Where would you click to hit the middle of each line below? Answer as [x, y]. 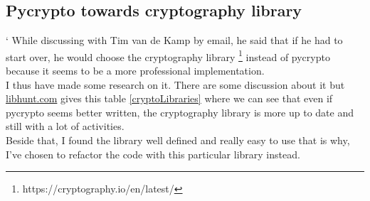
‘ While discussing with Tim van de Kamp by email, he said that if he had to [174, 40]
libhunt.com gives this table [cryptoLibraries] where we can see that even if [169, 98]
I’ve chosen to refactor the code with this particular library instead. [153, 154]
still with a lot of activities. [65, 126]
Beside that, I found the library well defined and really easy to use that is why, [178, 140]
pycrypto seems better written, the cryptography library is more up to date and [180, 112]
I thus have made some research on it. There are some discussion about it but [175, 84]
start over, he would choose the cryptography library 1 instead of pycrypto [168, 55]
